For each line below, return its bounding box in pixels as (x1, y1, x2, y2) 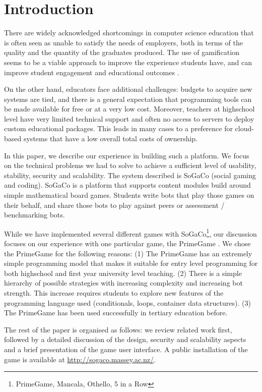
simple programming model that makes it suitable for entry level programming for (4, 258, 258, 268)
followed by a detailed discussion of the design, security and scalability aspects (4, 334, 246, 345)
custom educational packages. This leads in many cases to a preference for (4, 123, 233, 134)
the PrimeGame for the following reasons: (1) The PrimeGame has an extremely (4, 248, 252, 258)
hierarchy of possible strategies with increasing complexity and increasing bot (4, 277, 243, 288)
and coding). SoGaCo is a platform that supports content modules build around (4, 180, 251, 190)
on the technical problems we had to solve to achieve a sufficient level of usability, (4, 160, 256, 171)
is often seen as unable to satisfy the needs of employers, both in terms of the (4, 37, 243, 47)
